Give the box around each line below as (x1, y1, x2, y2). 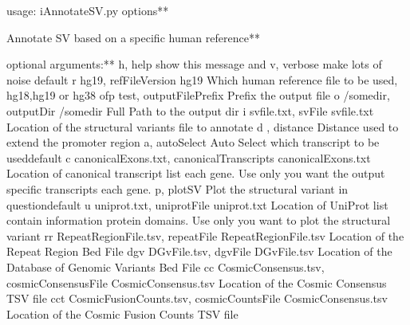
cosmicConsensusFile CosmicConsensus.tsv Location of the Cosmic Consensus (6, 274, 387, 291)
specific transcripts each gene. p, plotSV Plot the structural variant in (6, 180, 349, 197)
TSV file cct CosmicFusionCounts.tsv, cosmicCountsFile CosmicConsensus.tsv (6, 290, 388, 307)
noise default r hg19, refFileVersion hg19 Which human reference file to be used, (6, 71, 398, 88)
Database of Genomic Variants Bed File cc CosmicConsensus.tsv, (6, 258, 325, 275)
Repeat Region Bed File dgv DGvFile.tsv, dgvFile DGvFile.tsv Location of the (6, 243, 392, 260)
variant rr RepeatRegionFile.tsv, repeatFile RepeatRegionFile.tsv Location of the (6, 227, 404, 244)
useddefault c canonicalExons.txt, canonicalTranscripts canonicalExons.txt (6, 149, 371, 166)
